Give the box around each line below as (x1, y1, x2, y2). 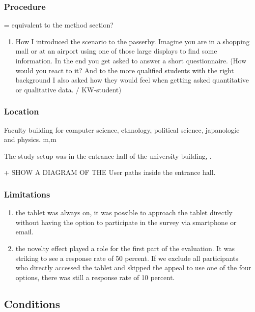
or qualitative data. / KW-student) (15, 84, 121, 94)
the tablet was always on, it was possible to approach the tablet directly (15, 207, 233, 218)
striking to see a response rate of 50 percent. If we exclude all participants (15, 253, 239, 263)
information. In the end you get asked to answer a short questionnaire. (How (15, 56, 247, 65)
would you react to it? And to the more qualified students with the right (15, 65, 234, 75)
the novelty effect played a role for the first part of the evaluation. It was (15, 243, 235, 253)
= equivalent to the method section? (4, 20, 113, 30)
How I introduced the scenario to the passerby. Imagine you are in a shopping (15, 36, 250, 46)
